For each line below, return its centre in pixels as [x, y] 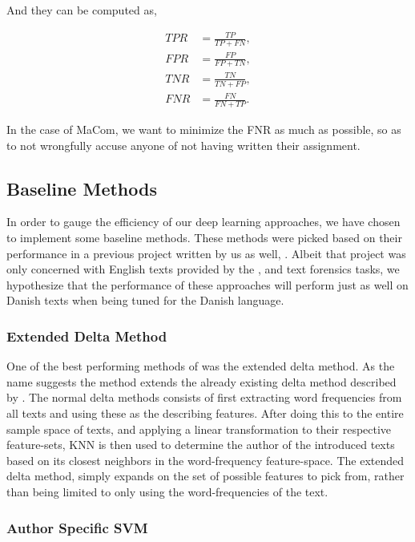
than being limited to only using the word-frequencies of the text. [167, 492]
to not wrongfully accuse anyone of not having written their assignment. [183, 145]
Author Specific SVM [77, 527]
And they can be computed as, [82, 10]
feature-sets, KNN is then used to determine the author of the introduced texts [201, 445]
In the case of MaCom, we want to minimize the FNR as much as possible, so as [204, 129]
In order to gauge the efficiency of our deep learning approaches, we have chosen [203, 222]
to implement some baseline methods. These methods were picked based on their [204, 238]
